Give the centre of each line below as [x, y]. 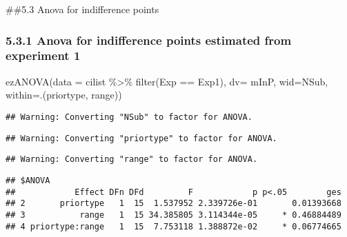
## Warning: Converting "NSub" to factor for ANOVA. [129, 117]
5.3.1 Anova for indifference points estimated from [149, 40]
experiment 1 [43, 55]
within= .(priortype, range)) [64, 95]
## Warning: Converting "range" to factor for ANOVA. [132, 159]
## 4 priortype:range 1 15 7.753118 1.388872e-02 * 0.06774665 [173, 226]
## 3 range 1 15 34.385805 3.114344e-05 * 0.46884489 [173, 215]
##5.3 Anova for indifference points [82, 9]
